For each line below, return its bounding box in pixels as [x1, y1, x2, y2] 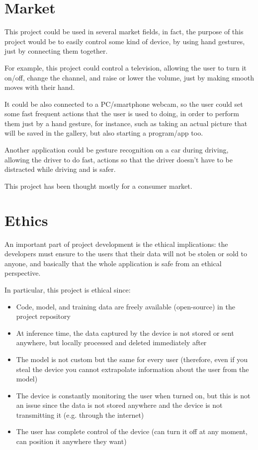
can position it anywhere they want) [16, 436, 127, 447]
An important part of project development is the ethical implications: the [4, 238, 228, 249]
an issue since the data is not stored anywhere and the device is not [16, 400, 223, 410]
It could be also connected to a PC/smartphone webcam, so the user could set [4, 98, 243, 109]
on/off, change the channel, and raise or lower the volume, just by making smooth [4, 72, 254, 82]
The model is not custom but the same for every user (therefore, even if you [16, 354, 248, 364]
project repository [16, 311, 71, 321]
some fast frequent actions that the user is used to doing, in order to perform [4, 108, 240, 119]
